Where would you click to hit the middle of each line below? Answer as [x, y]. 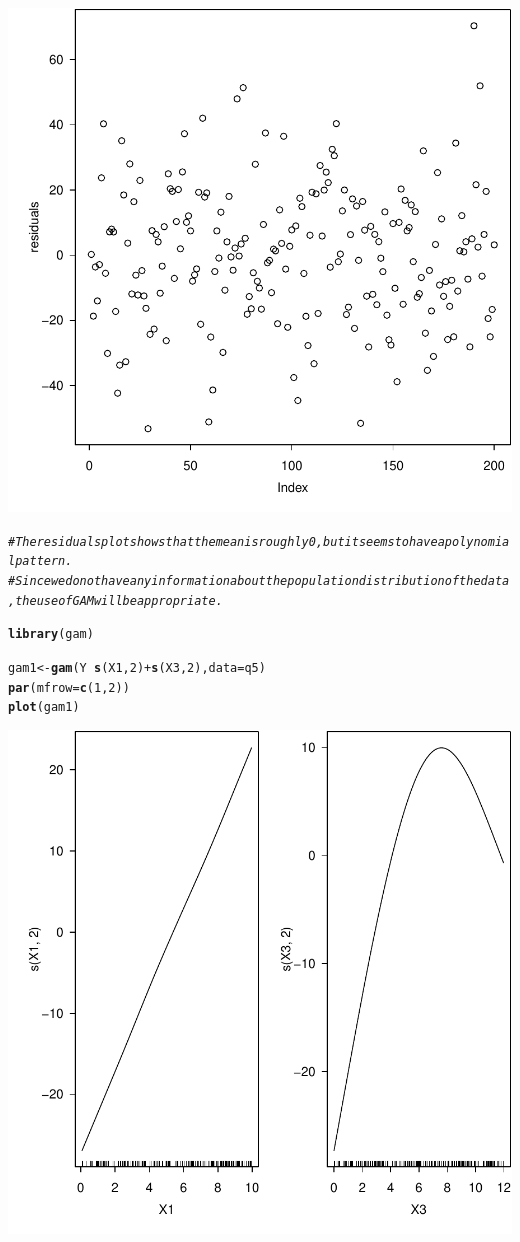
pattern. [44, 561]
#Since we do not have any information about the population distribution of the [244, 580]
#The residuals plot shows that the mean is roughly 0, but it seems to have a [226, 541]
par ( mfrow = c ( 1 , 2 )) [69, 687]
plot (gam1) [44, 707]
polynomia [477, 541]
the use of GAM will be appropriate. [119, 600]
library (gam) [51, 634]
